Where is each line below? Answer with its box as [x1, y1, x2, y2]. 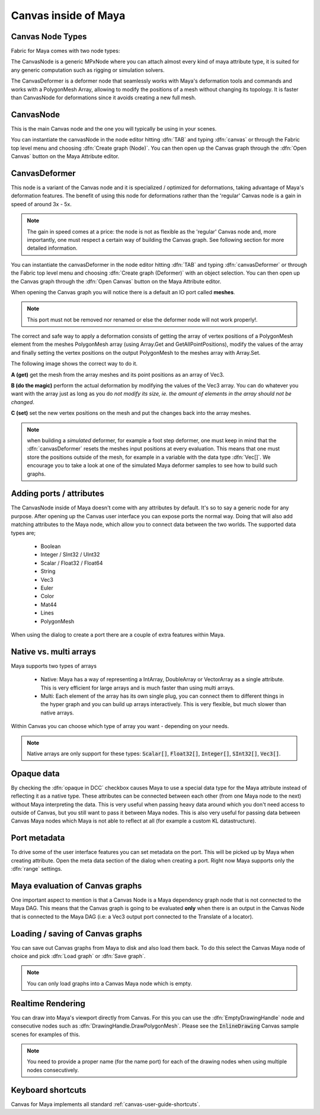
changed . [11, 398, 35, 405]
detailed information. [27, 244, 78, 252]
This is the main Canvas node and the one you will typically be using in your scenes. [11, 125, 217, 132]
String [40, 568, 56, 575]
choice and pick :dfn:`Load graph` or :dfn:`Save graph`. [11, 953, 146, 960]
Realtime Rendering [11, 999, 86, 1009]
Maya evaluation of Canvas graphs [11, 880, 142, 891]
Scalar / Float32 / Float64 [40, 559, 103, 566]
